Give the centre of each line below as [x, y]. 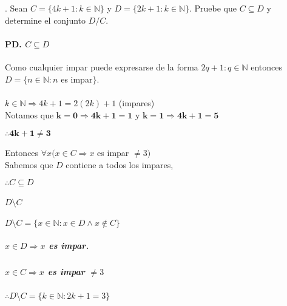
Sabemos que [29, 164]
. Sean [16, 8]
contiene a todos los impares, [120, 164]
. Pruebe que [213, 8]
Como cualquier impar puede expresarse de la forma [102, 67]
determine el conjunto [46, 20]
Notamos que [29, 114]
